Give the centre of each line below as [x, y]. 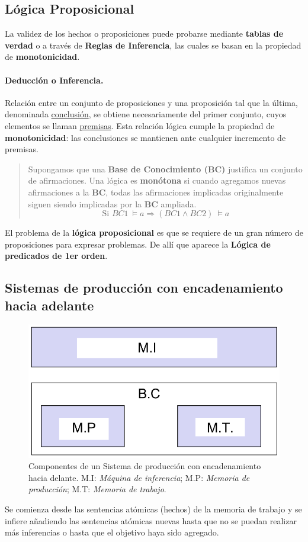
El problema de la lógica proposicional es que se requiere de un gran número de [154, 232]
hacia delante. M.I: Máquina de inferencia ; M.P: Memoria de [139, 477]
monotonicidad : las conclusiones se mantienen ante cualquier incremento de [145, 137]
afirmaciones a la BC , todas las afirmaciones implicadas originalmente [156, 192]
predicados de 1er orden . [56, 256]
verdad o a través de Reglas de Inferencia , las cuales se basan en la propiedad [153, 45]
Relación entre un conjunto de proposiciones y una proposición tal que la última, [151, 102]
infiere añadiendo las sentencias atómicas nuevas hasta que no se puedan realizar [151, 520]
